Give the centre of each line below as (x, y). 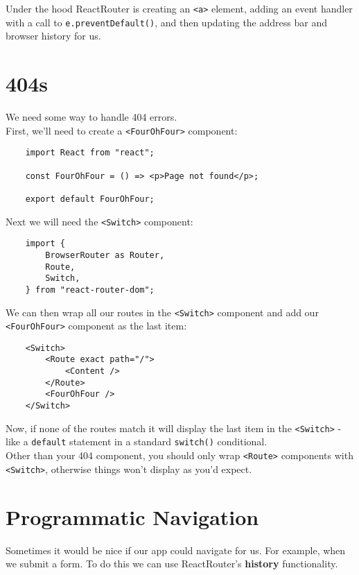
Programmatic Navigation (132, 516)
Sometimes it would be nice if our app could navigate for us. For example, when (176, 550)
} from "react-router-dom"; (90, 290)
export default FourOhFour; (90, 199)
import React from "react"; (90, 153)
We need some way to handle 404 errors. (91, 117)
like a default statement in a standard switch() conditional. (137, 441)
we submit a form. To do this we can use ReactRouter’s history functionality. (172, 564)
